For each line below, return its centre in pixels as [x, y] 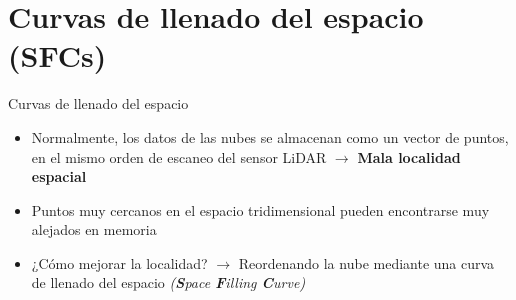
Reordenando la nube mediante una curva [366, 262]
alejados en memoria [94, 229]
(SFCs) [57, 55]
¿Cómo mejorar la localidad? [119, 262]
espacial [59, 176]
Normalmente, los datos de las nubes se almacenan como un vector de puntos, [270, 136]
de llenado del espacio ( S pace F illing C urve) [168, 282]
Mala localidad [409, 156]
